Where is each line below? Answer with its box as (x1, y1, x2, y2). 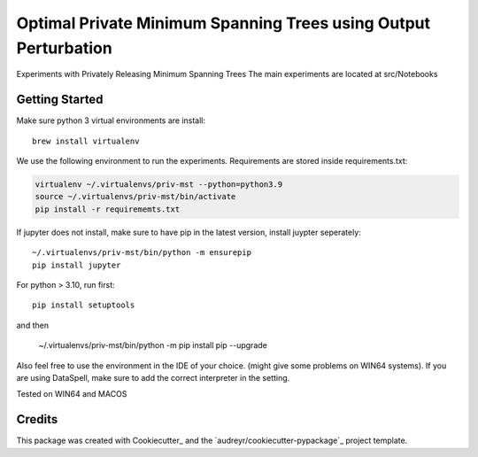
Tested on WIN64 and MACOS (16, 389, 127, 399)
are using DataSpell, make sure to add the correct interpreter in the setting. (16, 372, 290, 383)
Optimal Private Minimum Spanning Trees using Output (16, 13, 431, 33)
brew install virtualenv (32, 136, 140, 146)
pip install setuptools (32, 300, 135, 310)
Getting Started (16, 92, 104, 107)
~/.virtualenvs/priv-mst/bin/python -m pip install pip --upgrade (38, 340, 267, 351)
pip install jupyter (32, 259, 121, 270)
